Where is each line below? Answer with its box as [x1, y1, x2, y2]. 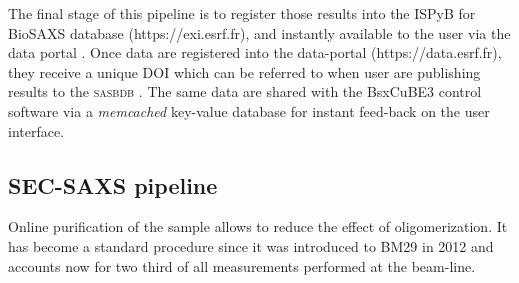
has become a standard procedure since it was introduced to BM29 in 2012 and [8, 235, 494, 256]
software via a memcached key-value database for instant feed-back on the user [8, 100, 490, 121]
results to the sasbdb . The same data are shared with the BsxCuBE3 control [8, 81, 482, 102]
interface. [8, 120, 65, 141]
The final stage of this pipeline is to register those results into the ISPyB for [8, 3, 476, 23]
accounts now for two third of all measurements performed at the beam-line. [8, 255, 476, 276]
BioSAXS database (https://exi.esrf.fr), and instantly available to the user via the [8, 22, 511, 43]
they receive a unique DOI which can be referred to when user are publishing [8, 61, 481, 82]
